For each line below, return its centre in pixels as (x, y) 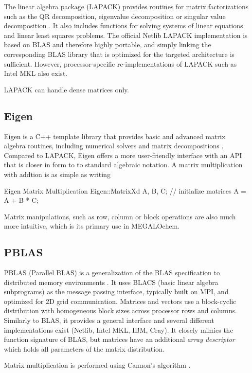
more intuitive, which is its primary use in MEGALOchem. (92, 226)
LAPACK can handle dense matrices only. (67, 89)
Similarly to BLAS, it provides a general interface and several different (109, 320)
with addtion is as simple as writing (57, 174)
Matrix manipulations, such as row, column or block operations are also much (120, 216)
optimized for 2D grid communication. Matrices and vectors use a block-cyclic (120, 301)
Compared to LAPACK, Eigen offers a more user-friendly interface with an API (123, 155)
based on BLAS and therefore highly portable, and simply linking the (108, 44)
